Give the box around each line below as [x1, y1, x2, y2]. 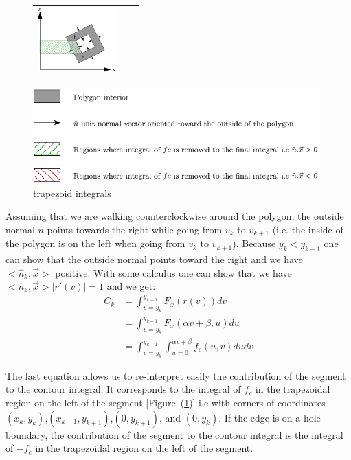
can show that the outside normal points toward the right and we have [5, 252, 303, 266]
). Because [232, 236, 276, 251]
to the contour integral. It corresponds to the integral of [5, 382, 241, 396]
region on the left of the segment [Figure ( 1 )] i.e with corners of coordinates [5, 395, 326, 409]
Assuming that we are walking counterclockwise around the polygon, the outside [5, 209, 344, 223]
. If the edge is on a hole [218, 410, 321, 424]
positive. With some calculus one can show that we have [55, 265, 292, 279]
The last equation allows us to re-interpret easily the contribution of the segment [5, 368, 346, 382]
